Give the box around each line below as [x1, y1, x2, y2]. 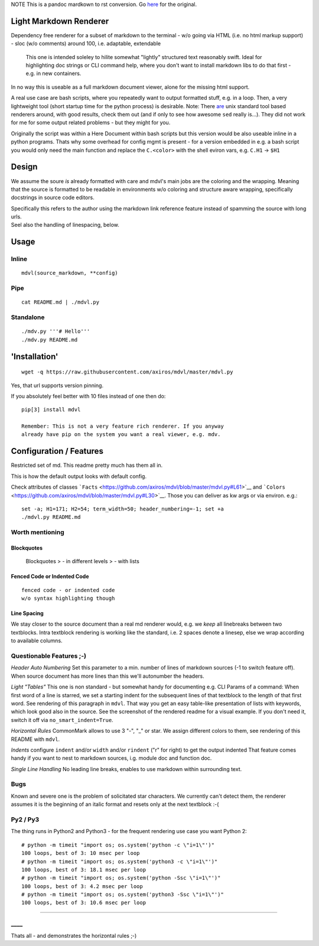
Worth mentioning [11, 528, 64, 537]
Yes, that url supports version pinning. [11, 382, 103, 389]
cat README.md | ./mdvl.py [21, 299, 100, 305]
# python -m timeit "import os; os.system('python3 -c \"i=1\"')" [21, 858, 218, 865]
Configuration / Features [11, 446, 103, 456]
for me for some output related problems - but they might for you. [11, 119, 171, 126]
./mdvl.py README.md [21, 514, 81, 521]
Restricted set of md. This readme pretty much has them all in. [11, 461, 163, 469]
